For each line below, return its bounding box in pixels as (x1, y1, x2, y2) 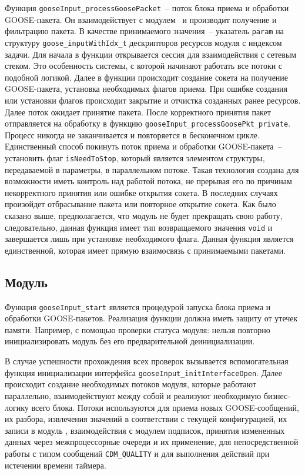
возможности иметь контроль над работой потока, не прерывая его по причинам (5, 175, 292, 187)
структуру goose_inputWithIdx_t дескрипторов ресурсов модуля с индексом (5, 36, 282, 48)
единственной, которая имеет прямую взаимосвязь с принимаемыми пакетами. (5, 244, 286, 256)
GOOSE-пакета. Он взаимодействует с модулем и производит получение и (5, 13, 277, 25)
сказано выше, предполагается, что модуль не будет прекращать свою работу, (5, 210, 283, 221)
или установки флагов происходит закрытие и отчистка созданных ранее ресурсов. (5, 94, 301, 106)
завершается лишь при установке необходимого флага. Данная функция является (5, 232, 294, 245)
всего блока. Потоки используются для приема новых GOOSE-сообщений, (31, 401, 299, 413)
